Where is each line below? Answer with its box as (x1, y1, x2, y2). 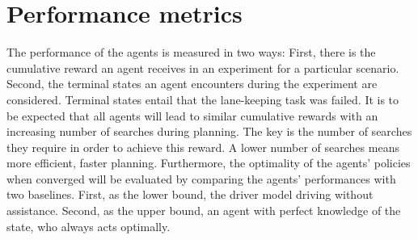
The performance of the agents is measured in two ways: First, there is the (6, 44, 376, 61)
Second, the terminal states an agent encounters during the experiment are (6, 75, 378, 92)
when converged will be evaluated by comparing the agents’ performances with (6, 170, 396, 187)
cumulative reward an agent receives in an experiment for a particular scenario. (6, 59, 399, 76)
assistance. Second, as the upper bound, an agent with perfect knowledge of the (6, 202, 401, 219)
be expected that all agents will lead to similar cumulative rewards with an (6, 107, 378, 124)
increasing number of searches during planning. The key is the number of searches (6, 123, 412, 140)
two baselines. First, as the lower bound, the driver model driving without (6, 186, 374, 203)
